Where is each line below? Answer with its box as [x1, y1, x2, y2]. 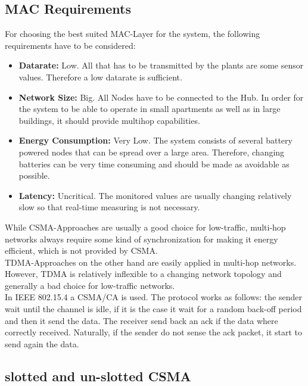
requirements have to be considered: [5, 39, 136, 51]
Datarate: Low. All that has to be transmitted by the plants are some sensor [18, 59, 304, 71]
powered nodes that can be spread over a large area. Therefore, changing [18, 145, 285, 158]
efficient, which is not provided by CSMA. [5, 244, 158, 257]
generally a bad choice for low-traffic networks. [5, 279, 175, 291]
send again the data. [5, 337, 79, 350]
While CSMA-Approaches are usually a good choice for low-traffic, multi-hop [5, 220, 286, 233]
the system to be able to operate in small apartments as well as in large [18, 102, 281, 115]
